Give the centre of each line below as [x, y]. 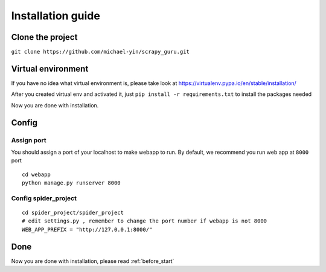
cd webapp [36, 174]
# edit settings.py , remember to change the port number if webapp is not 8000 [145, 221]
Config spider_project [44, 198]
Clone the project [44, 37]
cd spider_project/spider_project [73, 213]
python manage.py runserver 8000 [71, 183]
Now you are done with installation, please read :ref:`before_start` [93, 261]
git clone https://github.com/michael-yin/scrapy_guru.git [101, 52]
